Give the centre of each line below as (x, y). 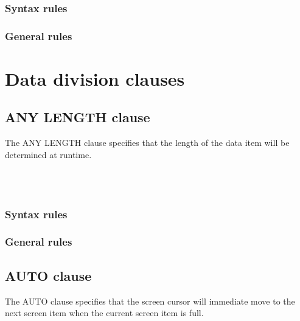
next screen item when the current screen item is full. (104, 313)
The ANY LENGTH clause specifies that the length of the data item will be (147, 143)
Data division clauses (95, 78)
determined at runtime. (48, 154)
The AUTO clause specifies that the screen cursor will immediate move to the (150, 301)
